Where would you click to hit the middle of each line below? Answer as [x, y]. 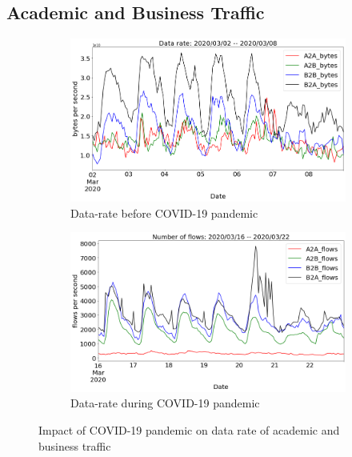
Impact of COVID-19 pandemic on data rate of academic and [189, 429]
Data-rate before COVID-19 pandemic [164, 212]
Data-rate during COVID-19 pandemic [165, 403]
